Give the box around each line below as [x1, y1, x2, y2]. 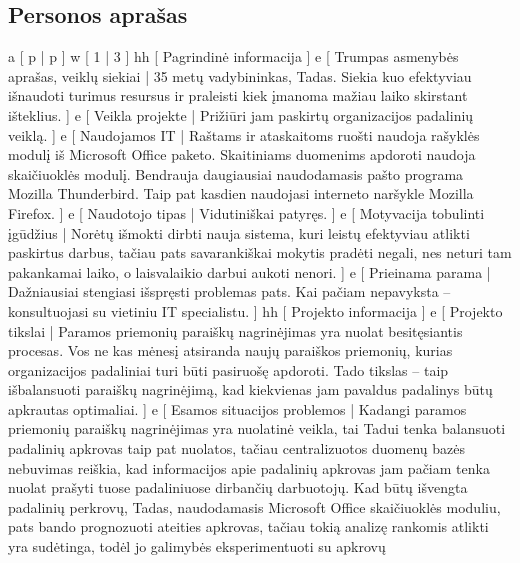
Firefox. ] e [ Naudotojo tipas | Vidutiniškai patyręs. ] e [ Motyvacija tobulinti [8, 202, 485, 223]
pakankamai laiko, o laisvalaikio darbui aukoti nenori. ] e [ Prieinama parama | [8, 261, 491, 282]
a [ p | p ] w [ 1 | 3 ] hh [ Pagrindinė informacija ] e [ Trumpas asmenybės [8, 46, 459, 67]
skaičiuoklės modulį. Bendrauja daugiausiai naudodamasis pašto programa [8, 163, 464, 184]
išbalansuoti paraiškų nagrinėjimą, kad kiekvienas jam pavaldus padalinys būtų [8, 379, 493, 400]
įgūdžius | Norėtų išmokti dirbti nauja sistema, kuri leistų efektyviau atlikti [8, 222, 470, 243]
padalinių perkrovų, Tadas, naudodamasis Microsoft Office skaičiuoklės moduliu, [8, 496, 501, 517]
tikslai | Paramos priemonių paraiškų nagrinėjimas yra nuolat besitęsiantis [8, 320, 463, 341]
